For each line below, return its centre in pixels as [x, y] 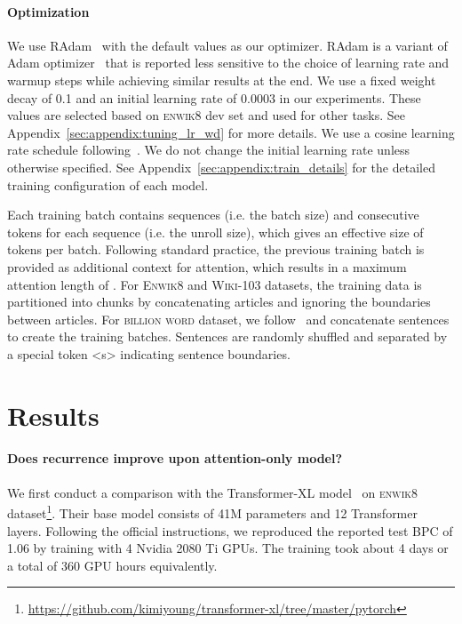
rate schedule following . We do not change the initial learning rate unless [209, 150]
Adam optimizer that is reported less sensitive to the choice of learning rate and [228, 63]
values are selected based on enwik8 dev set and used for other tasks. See [207, 115]
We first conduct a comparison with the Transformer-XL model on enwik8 [213, 492]
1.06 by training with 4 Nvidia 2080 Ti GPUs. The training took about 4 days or [228, 548]
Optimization [48, 11]
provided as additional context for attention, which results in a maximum [207, 266]
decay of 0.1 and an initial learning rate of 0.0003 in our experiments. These [214, 97]
